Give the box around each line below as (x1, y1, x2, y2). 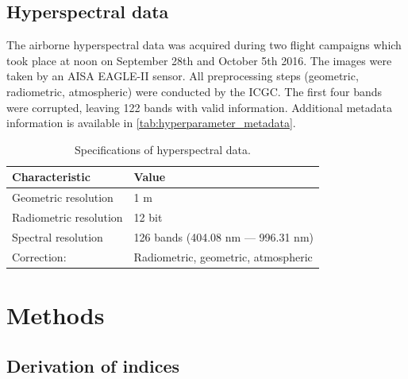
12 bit (133, 209, 163, 226)
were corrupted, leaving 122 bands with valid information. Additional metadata (6, 99, 393, 115)
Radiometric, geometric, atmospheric (133, 248, 313, 265)
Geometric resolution (12, 189, 114, 206)
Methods (6, 299, 105, 331)
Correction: (12, 248, 67, 265)
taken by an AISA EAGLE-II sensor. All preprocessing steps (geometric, (6, 68, 359, 84)
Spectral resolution (12, 228, 103, 245)
